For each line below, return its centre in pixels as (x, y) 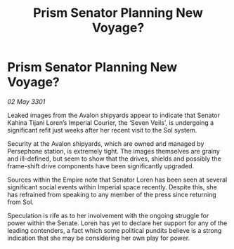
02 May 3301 (26, 101)
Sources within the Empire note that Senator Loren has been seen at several (117, 180)
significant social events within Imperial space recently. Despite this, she (112, 187)
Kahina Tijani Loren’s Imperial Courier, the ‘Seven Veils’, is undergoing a (111, 122)
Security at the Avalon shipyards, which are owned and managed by (106, 143)
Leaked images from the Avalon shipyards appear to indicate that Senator (113, 115)
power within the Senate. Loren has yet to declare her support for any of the (117, 223)
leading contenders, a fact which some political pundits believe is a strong (115, 230)
